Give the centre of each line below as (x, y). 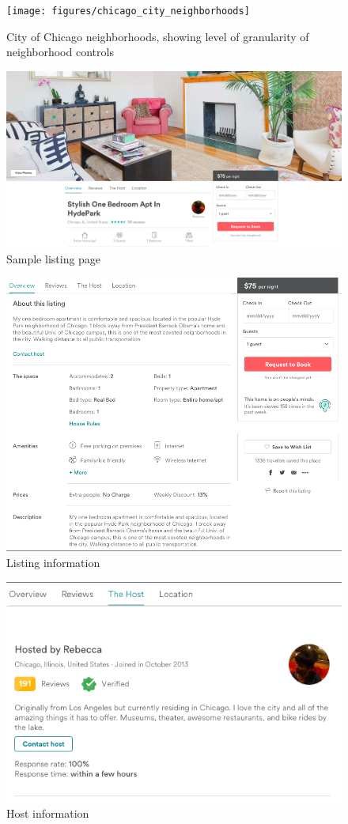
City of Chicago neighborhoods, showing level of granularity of (158, 36)
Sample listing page (54, 258)
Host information (48, 813)
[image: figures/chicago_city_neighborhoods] (128, 11)
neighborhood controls (60, 52)
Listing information (53, 563)
